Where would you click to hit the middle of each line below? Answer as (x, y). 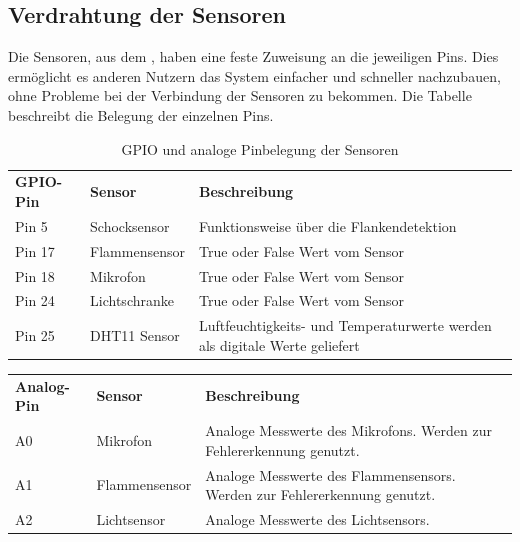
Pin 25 (35, 335)
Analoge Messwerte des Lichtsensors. (317, 518)
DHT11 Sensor (135, 335)
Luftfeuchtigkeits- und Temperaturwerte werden (345, 325)
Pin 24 (35, 300)
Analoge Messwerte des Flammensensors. (330, 474)
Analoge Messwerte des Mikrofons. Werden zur (348, 430)
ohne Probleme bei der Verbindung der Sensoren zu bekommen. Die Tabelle (240, 95)
